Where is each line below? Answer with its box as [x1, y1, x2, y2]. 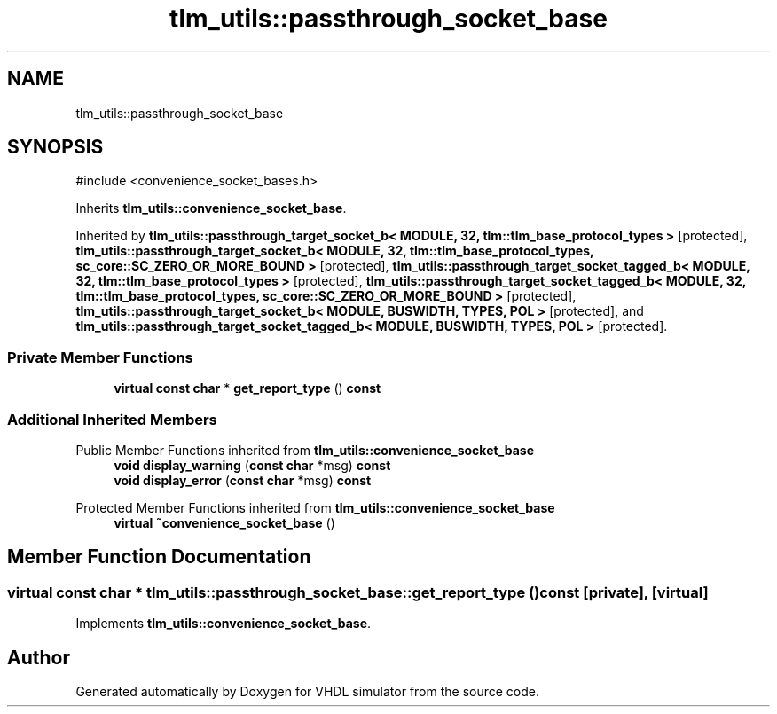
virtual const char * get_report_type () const [114, 381, 381, 396]
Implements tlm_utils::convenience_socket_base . [75, 616, 372, 632]
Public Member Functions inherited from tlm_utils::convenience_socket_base [75, 442, 535, 458]
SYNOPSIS [7, 136, 104, 159]
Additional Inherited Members [7, 410, 217, 428]
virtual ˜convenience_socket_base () [114, 514, 335, 530]
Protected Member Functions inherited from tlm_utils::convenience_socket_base [75, 499, 555, 515]
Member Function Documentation [7, 545, 311, 569]
